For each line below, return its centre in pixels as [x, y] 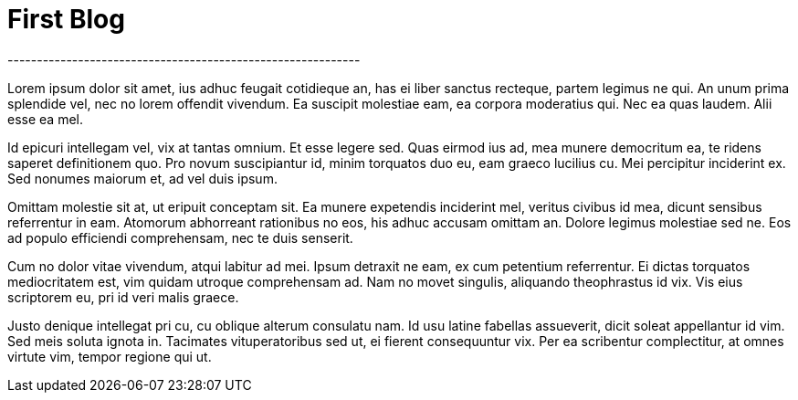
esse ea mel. [45, 119]
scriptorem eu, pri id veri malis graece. [123, 297]
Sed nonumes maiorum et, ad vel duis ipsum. [142, 178]
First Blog [66, 19]
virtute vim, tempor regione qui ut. [110, 356]
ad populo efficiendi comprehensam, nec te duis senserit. [180, 237]
